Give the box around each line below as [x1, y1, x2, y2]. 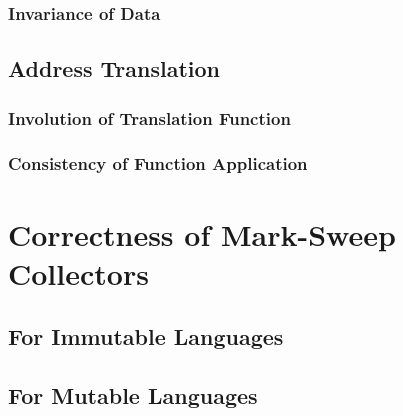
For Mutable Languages [8, 380, 258, 411]
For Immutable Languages [8, 321, 284, 352]
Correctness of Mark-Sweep [8, 213, 396, 254]
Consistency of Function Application [8, 151, 308, 176]
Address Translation [8, 53, 220, 84]
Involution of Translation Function [8, 105, 291, 130]
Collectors [8, 252, 149, 293]
